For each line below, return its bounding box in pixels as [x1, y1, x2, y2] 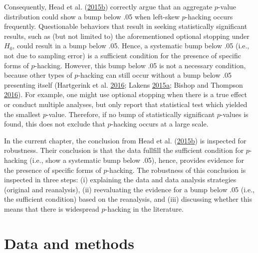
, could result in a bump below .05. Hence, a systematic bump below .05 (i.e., [12, 40, 250, 51]
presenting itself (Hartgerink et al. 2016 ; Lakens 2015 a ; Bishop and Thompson [4, 79, 243, 90]
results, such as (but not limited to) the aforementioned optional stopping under [4, 30, 250, 41]
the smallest [4, 109, 41, 119]
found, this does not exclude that [4, 119, 105, 129]
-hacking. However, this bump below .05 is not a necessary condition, [34, 60, 246, 70]
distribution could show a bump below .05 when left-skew [4, 11, 180, 21]
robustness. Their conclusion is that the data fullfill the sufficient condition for [4, 145, 244, 155]
